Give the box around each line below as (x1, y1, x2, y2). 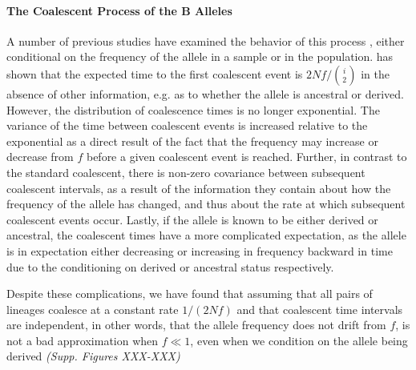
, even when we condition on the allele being (190, 332, 408, 348)
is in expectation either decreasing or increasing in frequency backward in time (6, 242, 393, 259)
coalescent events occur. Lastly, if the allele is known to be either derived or (6, 211, 378, 227)
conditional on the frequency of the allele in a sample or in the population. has (6, 48, 394, 65)
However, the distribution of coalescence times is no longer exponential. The (6, 101, 380, 118)
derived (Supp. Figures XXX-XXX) (6, 348, 180, 364)
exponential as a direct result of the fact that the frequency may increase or (6, 132, 378, 149)
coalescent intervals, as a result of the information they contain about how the (6, 179, 391, 196)
